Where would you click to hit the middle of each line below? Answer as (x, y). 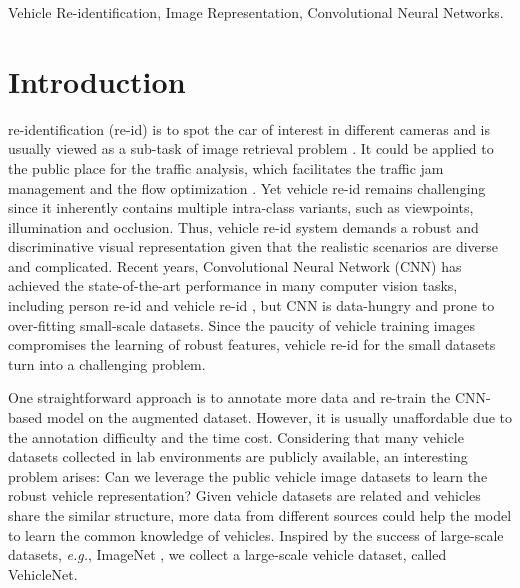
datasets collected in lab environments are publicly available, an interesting (238, 456)
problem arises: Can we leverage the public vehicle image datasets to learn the (248, 475)
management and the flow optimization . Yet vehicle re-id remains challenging (247, 187)
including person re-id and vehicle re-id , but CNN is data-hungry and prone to (251, 305)
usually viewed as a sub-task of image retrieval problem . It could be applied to (251, 148)
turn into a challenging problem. (107, 363)
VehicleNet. (43, 573)
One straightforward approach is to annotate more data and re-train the (229, 397)
